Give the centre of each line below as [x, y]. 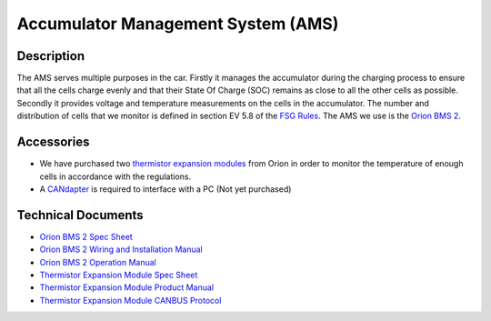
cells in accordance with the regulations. [115, 176]
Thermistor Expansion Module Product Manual [126, 287]
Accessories [53, 142]
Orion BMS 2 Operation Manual [98, 262]
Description [51, 56]
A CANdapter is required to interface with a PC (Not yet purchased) [165, 189]
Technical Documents [80, 215]
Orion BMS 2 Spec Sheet [86, 236]
